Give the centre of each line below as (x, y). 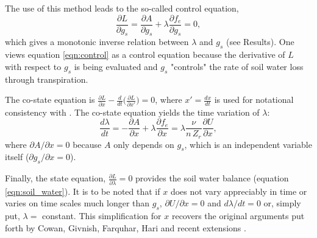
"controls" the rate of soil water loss (237, 66)
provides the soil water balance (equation (212, 178)
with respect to (33, 66)
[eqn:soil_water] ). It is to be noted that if (83, 191)
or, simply (282, 203)
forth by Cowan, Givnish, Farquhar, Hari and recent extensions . (126, 227)
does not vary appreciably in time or (239, 191)
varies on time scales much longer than (77, 203)
